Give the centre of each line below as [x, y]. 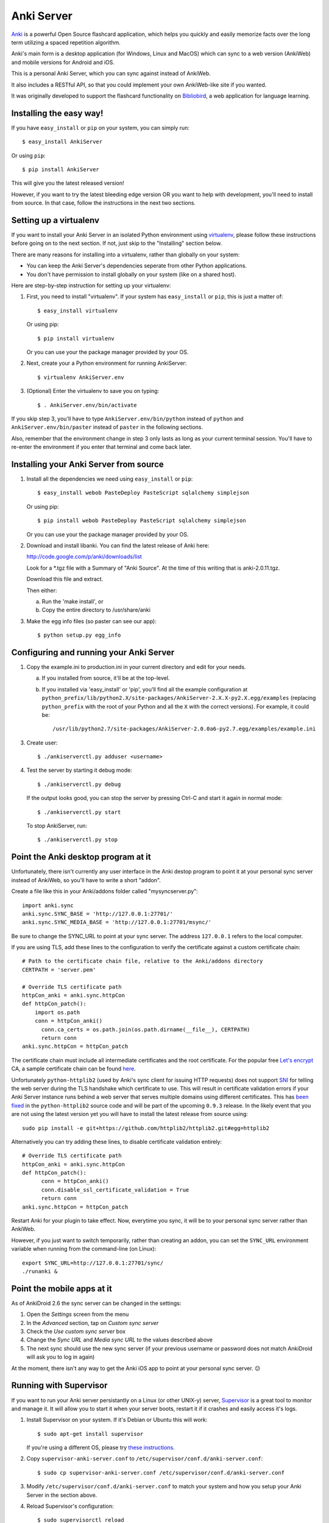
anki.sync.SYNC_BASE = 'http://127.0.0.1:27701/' [98, 913]
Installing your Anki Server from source [87, 464]
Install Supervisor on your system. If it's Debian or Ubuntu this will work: [117, 1420]
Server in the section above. [62, 1495]
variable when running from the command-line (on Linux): [84, 1249]
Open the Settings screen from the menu [78, 1314]
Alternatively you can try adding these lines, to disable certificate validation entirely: [117, 1142]
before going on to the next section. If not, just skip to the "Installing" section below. [117, 243]
